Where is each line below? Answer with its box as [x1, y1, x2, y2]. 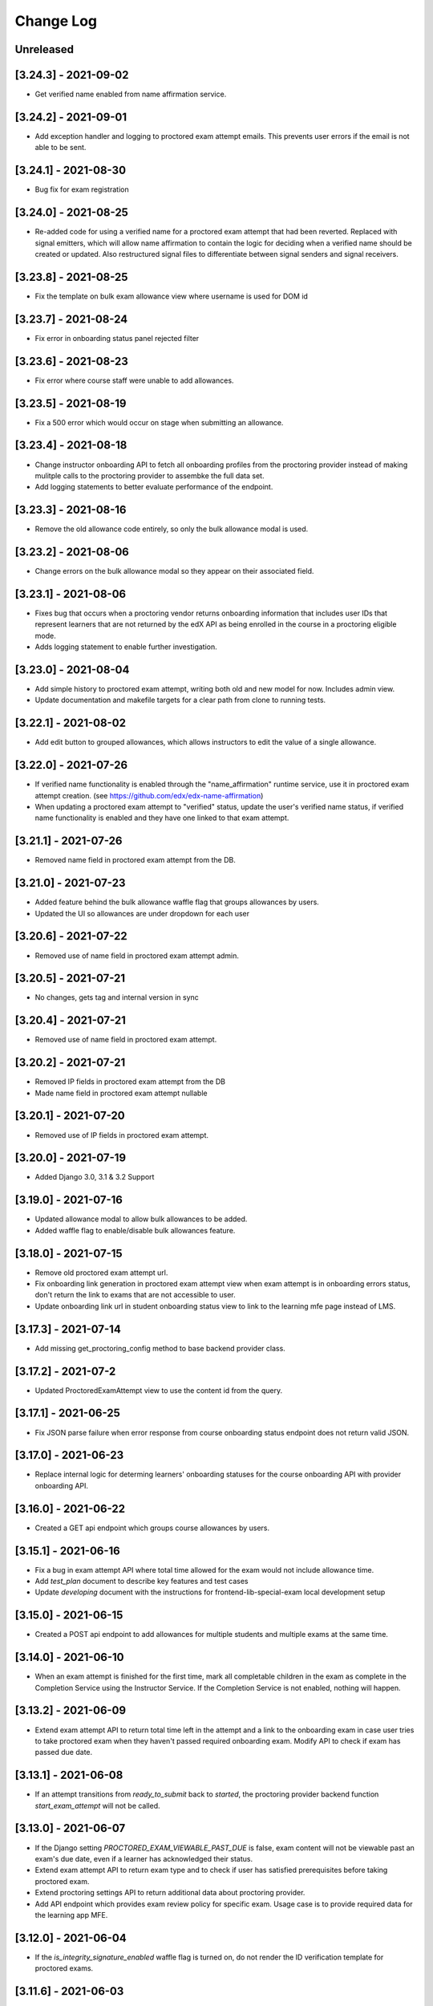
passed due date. [34, 1748, 93, 1757]
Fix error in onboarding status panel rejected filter [34, 333, 200, 343]
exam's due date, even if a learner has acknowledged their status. [34, 1854, 253, 1863]
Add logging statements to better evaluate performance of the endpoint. [34, 482, 273, 492]
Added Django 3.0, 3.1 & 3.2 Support [34, 1172, 155, 1182]
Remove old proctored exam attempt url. [34, 1268, 168, 1277]
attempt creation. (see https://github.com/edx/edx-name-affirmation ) [34, 790, 264, 800]
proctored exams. [34, 1963, 94, 1973]
